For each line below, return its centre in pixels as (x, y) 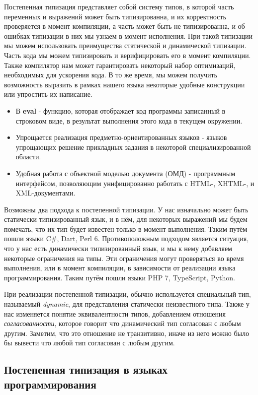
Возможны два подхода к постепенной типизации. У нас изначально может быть (126, 209)
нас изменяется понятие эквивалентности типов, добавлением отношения (115, 313)
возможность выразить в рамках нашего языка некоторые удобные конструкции (125, 84)
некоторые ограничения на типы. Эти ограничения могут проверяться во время (124, 258)
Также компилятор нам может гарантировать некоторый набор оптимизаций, (120, 65)
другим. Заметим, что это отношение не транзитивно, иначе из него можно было (127, 333)
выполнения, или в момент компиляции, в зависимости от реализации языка (120, 268)
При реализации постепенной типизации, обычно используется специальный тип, (128, 294)
